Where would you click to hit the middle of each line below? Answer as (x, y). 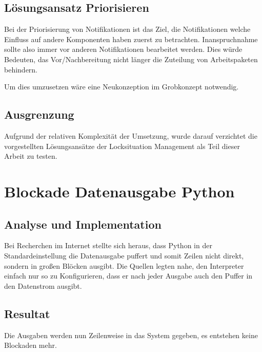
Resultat (27, 313)
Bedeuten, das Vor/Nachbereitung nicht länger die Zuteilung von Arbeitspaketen (131, 59)
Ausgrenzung (39, 114)
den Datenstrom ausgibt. (43, 285)
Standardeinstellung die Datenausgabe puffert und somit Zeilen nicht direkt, (124, 255)
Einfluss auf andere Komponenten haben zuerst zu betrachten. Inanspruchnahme (131, 39)
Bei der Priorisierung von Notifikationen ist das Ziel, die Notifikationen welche (127, 29)
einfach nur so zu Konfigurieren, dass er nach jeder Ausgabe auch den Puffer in (128, 276)
